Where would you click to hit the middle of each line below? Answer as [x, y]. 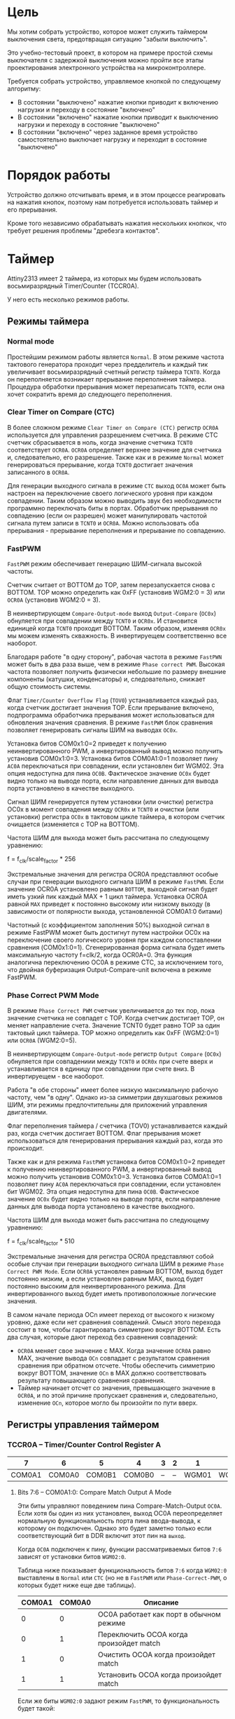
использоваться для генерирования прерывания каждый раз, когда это [115, 1141]
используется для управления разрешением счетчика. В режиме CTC [113, 435]
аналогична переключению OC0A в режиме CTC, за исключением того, [115, 962]
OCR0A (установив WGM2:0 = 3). [54, 600]
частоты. [20, 572]
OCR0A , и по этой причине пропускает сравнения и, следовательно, [117, 1395]
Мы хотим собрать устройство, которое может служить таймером [107, 32]
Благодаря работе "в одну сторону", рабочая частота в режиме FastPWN [115, 657]
